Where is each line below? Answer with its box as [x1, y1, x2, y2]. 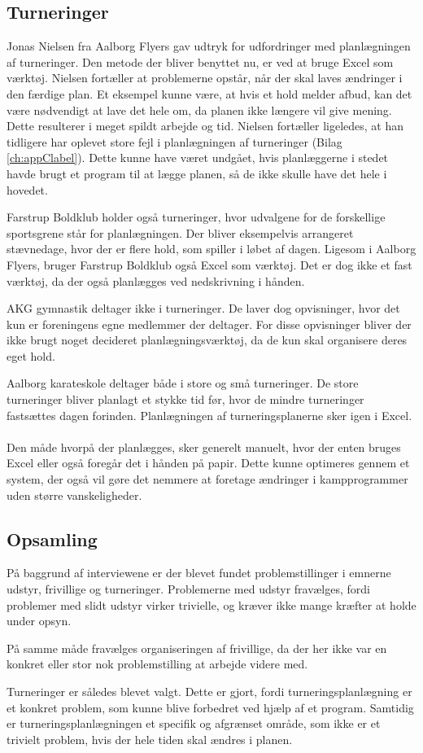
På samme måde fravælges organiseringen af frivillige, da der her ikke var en [7, 639, 387, 656]
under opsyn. [7, 612, 72, 629]
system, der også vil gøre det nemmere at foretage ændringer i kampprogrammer [7, 471, 408, 488]
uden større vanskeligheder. [7, 486, 142, 503]
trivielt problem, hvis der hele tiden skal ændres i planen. [7, 730, 293, 747]
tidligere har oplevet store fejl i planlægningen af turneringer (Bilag [7, 133, 342, 150]
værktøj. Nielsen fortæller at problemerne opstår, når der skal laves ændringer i [7, 69, 403, 86]
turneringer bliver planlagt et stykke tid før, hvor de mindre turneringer [7, 391, 364, 408]
